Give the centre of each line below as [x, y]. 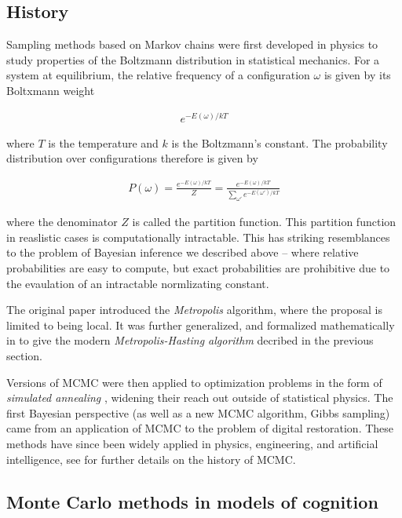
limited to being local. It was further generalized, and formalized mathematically [201, 325]
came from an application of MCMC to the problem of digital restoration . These [200, 428]
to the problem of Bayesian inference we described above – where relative [183, 252]
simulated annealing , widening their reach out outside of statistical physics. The [200, 398]
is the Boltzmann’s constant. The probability [280, 142]
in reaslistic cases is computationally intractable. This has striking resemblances [198, 237]
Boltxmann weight [51, 90]
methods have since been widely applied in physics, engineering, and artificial [192, 443]
